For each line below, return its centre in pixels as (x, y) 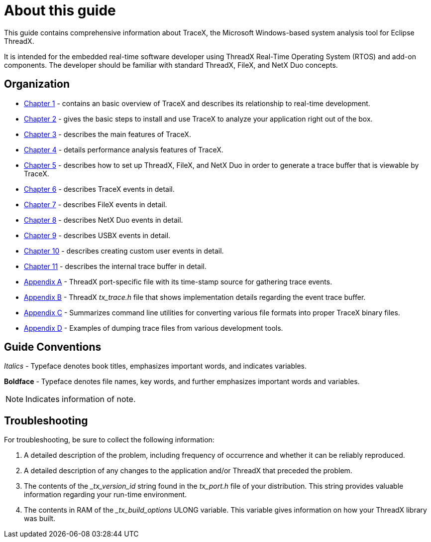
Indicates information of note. (81, 399)
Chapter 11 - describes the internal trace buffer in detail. (115, 266)
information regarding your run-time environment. (106, 495)
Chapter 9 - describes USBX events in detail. (97, 235)
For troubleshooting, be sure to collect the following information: (109, 440)
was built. (40, 519)
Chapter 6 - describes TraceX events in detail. (99, 189)
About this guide (60, 10)
